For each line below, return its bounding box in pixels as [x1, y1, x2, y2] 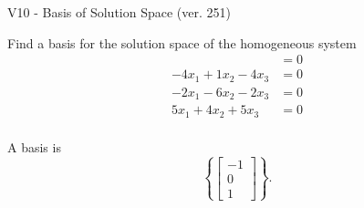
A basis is [7, 137, 61, 156]
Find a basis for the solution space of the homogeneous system [7, 33, 357, 52]
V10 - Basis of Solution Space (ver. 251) [7, 3, 231, 21]
